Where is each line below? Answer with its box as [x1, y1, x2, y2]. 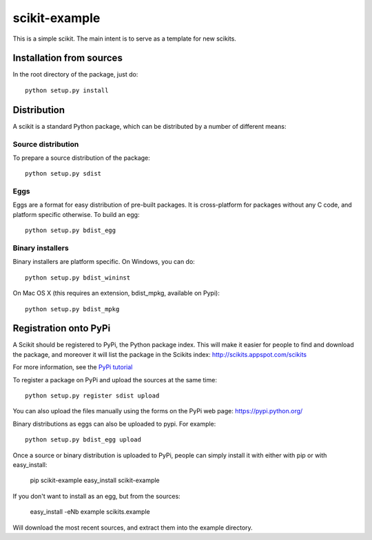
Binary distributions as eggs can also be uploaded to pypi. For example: [12, 419, 216, 428]
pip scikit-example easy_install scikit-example [30, 476, 160, 485]
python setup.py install [25, 86, 109, 94]
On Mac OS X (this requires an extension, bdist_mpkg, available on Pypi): [12, 289, 220, 298]
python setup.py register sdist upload [25, 391, 160, 399]
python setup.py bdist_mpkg [25, 305, 120, 313]
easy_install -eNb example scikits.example [30, 508, 151, 516]
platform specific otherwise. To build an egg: [12, 210, 140, 218]
